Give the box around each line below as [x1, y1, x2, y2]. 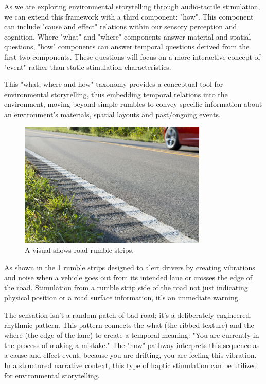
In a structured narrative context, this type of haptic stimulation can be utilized [4, 359, 257, 370]
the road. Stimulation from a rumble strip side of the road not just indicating [4, 282, 248, 292]
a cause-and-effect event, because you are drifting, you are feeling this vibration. [4, 350, 257, 360]
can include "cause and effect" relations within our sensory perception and [4, 21, 237, 32]
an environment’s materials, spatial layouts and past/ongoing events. [4, 108, 221, 119]
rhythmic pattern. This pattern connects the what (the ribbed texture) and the [4, 319, 254, 330]
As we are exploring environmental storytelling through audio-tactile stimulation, [4, 1, 260, 11]
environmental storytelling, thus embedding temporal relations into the [4, 88, 228, 99]
